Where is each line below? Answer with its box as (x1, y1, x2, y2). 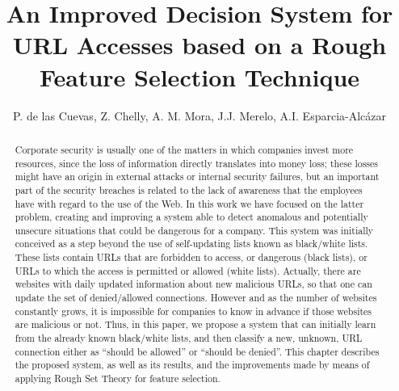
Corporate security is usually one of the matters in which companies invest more (15, 142, 354, 156)
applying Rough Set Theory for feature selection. (15, 372, 220, 385)
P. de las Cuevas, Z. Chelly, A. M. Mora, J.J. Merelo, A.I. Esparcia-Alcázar (13, 107, 386, 124)
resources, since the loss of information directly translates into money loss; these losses (15, 156, 378, 170)
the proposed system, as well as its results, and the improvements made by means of (15, 358, 370, 372)
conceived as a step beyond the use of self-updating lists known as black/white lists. (15, 237, 368, 250)
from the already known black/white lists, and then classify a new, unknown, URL (15, 331, 363, 345)
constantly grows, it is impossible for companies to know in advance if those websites (15, 304, 372, 317)
